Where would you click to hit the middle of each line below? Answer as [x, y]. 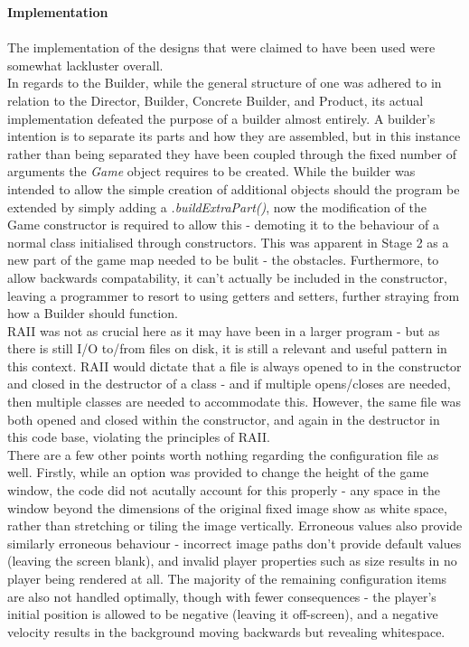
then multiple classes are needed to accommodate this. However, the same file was [234, 402]
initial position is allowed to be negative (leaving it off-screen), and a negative [223, 614]
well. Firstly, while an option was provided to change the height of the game [218, 472]
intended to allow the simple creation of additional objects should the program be [234, 188]
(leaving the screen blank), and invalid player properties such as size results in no [232, 561]
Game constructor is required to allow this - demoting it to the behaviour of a [224, 225]
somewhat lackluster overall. [85, 65]
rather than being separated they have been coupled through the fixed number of [232, 153]
